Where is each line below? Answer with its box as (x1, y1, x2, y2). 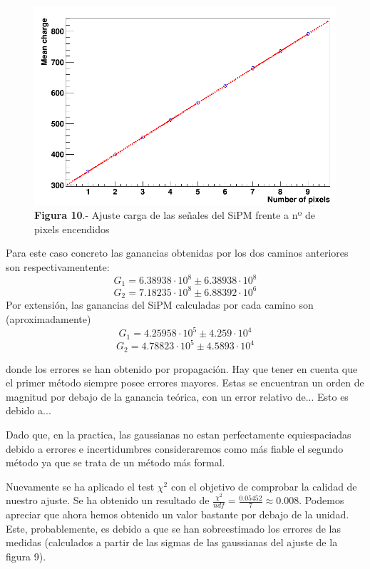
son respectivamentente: (6, 259, 110, 274)
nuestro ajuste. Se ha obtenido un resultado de (6, 493, 210, 508)
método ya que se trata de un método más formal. (6, 455, 225, 470)
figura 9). (6, 548, 46, 563)
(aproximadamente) (6, 312, 91, 327)
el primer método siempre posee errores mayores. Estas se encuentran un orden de (6, 375, 364, 390)
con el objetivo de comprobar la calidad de (170, 478, 357, 493)
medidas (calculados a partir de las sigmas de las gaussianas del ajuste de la (6, 535, 338, 550)
